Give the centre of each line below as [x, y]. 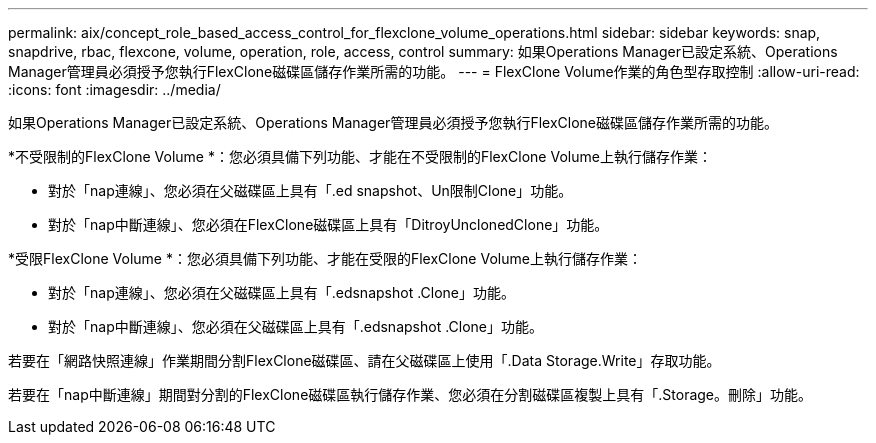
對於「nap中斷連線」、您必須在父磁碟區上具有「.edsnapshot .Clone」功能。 [296, 326]
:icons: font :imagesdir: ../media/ [114, 89]
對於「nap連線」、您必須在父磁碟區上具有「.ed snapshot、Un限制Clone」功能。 [310, 190]
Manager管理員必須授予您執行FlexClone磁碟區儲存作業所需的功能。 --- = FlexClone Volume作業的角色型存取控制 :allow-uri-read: [434, 71]
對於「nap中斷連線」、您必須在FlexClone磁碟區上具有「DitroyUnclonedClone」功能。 [328, 224]
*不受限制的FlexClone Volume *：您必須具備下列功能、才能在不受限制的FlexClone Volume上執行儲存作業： [360, 156]
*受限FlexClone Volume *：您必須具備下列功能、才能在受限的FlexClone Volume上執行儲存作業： [325, 258]
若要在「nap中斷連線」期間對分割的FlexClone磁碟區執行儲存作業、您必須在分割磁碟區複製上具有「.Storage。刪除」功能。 [410, 394]
